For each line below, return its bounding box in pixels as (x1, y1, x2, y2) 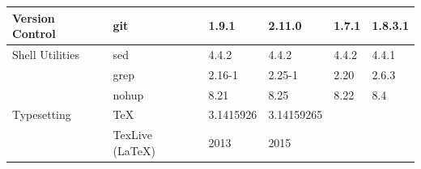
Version (12, 9, 55, 26)
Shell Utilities (12, 45, 79, 62)
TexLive (113, 126, 152, 143)
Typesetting (12, 106, 71, 123)
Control (12, 25, 56, 42)
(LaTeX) (113, 142, 155, 158)
